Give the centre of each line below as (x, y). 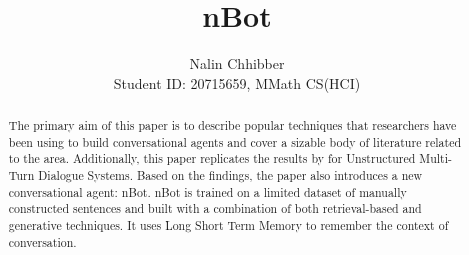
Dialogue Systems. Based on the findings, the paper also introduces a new (230, 175)
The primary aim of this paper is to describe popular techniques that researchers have (232, 125)
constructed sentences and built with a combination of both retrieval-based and (215, 208)
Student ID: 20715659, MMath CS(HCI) (237, 82)
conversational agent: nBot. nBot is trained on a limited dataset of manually (207, 191)
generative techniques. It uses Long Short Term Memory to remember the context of (228, 225)
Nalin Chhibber (237, 63)
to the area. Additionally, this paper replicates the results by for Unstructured (212, 158)
